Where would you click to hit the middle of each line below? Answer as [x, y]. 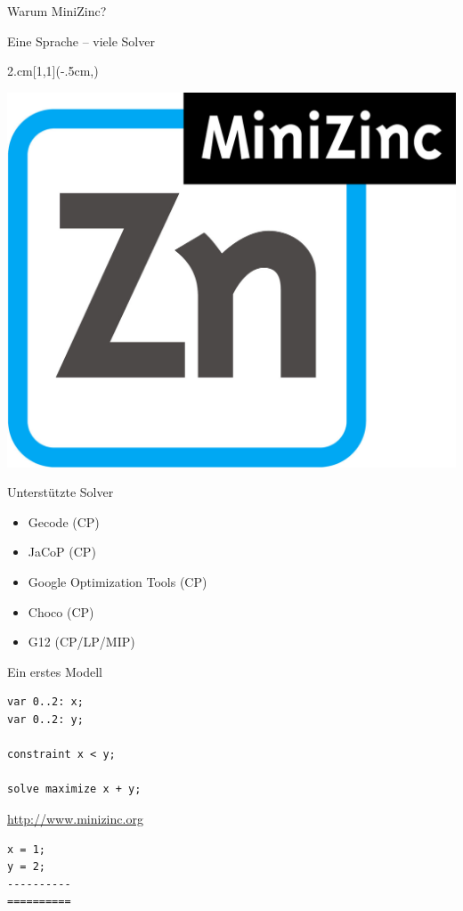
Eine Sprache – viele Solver [81, 41]
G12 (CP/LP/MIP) [81, 642]
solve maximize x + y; [74, 789]
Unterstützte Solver [61, 492]
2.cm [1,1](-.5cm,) [53, 71]
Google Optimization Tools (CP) [118, 581]
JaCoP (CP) [62, 552]
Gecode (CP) [64, 521]
